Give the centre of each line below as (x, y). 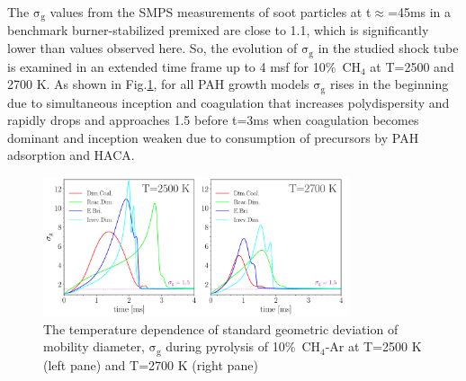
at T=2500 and (412, 66)
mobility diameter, (94, 346)
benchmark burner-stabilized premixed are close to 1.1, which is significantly (218, 30)
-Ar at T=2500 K (373, 346)
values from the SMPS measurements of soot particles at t (211, 12)
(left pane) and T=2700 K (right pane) (151, 364)
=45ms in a (420, 12)
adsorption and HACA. (71, 155)
